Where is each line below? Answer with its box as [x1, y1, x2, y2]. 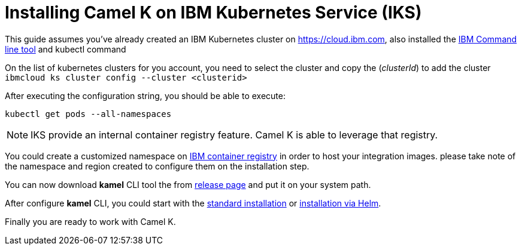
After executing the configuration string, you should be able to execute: [5, 90, 286, 101]
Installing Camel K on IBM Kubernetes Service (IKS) [5, 2, 422, 23]
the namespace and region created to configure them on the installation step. [5, 161, 309, 171]
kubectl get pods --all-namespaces [5, 109, 172, 119]
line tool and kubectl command [5, 44, 126, 54]
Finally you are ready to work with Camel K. [5, 216, 176, 227]
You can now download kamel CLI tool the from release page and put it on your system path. [5, 179, 371, 190]
